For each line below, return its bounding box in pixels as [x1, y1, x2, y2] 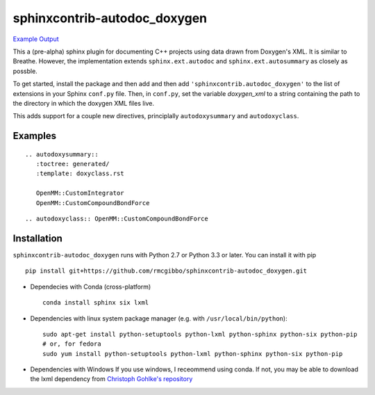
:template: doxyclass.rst [35, 170, 124, 177]
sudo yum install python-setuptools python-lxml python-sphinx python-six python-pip [42, 350, 343, 357]
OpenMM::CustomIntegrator [35, 189, 124, 197]
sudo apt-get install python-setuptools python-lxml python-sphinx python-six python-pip [42, 330, 358, 338]
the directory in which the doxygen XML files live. [12, 99, 155, 107]
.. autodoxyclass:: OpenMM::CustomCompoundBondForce [25, 215, 208, 223]
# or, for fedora [42, 340, 101, 348]
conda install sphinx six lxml [42, 299, 149, 307]
